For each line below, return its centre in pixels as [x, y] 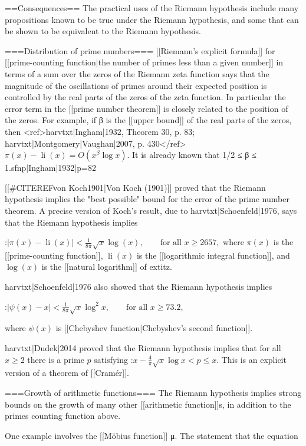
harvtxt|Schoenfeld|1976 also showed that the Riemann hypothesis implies [139, 287]
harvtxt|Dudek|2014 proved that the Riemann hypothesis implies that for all [143, 348]
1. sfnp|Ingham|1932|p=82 [50, 168]
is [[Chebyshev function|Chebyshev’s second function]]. [154, 328]
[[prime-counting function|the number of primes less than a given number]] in [144, 62]
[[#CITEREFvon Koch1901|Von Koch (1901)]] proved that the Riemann [135, 187]
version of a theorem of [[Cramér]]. [67, 373]
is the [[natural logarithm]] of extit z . [107, 267]
